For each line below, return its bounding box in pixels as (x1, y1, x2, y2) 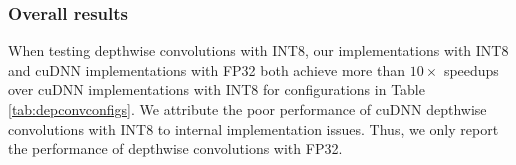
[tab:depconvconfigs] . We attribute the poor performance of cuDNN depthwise (8, 99, 487, 119)
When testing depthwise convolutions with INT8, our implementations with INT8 (8, 40, 509, 61)
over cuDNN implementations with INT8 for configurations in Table (8, 79, 425, 100)
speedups (443, 59, 499, 80)
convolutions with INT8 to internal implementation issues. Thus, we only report (8, 118, 499, 139)
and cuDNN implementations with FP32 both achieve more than (8, 59, 405, 80)
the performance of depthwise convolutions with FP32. (8, 138, 343, 159)
